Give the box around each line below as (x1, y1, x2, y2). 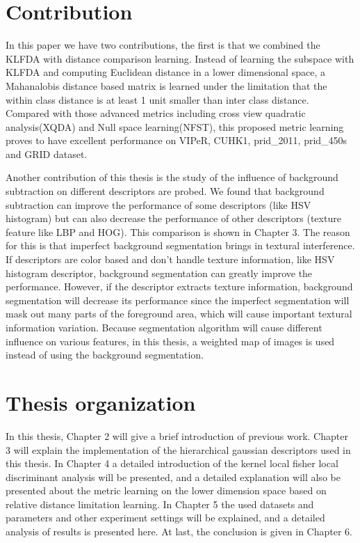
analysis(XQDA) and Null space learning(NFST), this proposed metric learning (6, 119, 344, 134)
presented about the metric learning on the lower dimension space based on (6, 483, 327, 498)
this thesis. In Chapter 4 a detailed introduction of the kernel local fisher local (6, 456, 338, 471)
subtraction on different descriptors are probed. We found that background (6, 184, 325, 198)
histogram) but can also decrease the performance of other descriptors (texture (6, 211, 341, 226)
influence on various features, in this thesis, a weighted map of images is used (6, 333, 335, 348)
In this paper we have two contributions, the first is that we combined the (6, 38, 320, 52)
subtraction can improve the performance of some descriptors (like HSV (6, 197, 311, 212)
